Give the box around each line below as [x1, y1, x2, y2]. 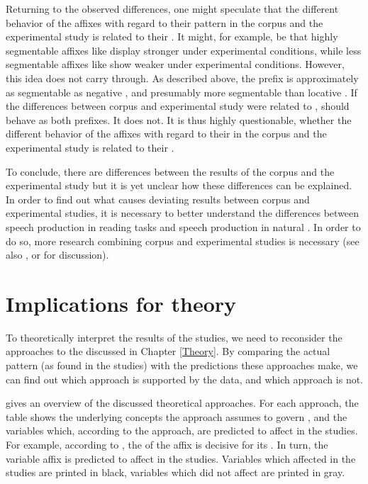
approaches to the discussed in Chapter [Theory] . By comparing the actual [6, 344, 330, 359]
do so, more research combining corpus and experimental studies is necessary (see [6, 233, 359, 248]
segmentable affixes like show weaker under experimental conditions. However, [6, 57, 345, 72]
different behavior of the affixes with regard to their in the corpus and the [6, 126, 327, 141]
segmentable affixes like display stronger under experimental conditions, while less [6, 43, 362, 57]
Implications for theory [6, 288, 237, 317]
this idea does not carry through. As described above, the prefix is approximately [6, 70, 359, 85]
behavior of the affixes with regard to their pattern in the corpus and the [6, 15, 323, 30]
